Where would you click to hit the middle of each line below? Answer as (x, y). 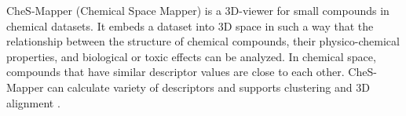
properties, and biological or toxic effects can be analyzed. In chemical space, (191, 56)
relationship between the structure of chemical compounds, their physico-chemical (203, 41)
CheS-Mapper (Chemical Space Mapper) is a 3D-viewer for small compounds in (198, 10)
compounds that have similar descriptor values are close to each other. (176, 72)
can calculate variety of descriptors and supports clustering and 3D (208, 87)
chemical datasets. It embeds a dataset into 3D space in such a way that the (190, 25)
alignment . (33, 102)
